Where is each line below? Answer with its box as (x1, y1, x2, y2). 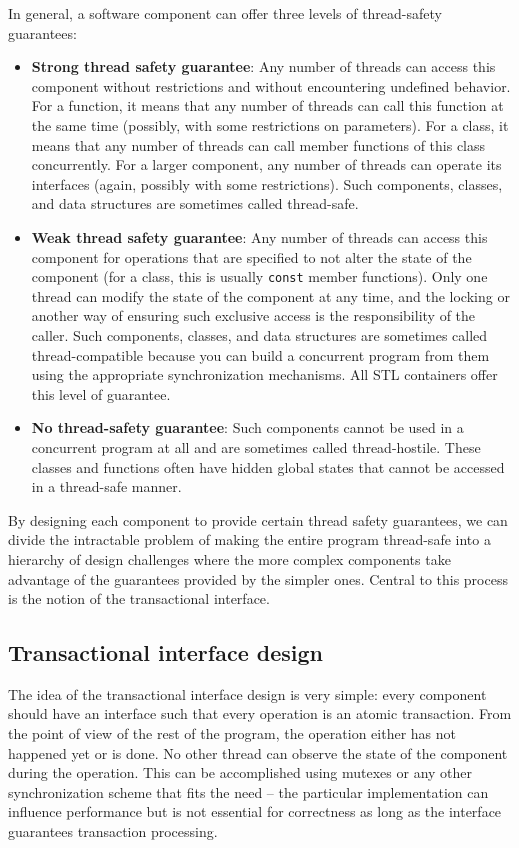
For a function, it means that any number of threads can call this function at (31, 95, 504, 116)
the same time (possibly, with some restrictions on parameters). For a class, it (31, 114, 509, 135)
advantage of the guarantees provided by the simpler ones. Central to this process (8, 568, 508, 589)
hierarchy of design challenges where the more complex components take (8, 548, 451, 569)
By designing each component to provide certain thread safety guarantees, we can (8, 509, 508, 530)
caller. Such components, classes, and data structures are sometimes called (31, 324, 488, 345)
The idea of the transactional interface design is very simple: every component (8, 683, 487, 704)
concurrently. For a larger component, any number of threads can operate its (31, 154, 502, 175)
